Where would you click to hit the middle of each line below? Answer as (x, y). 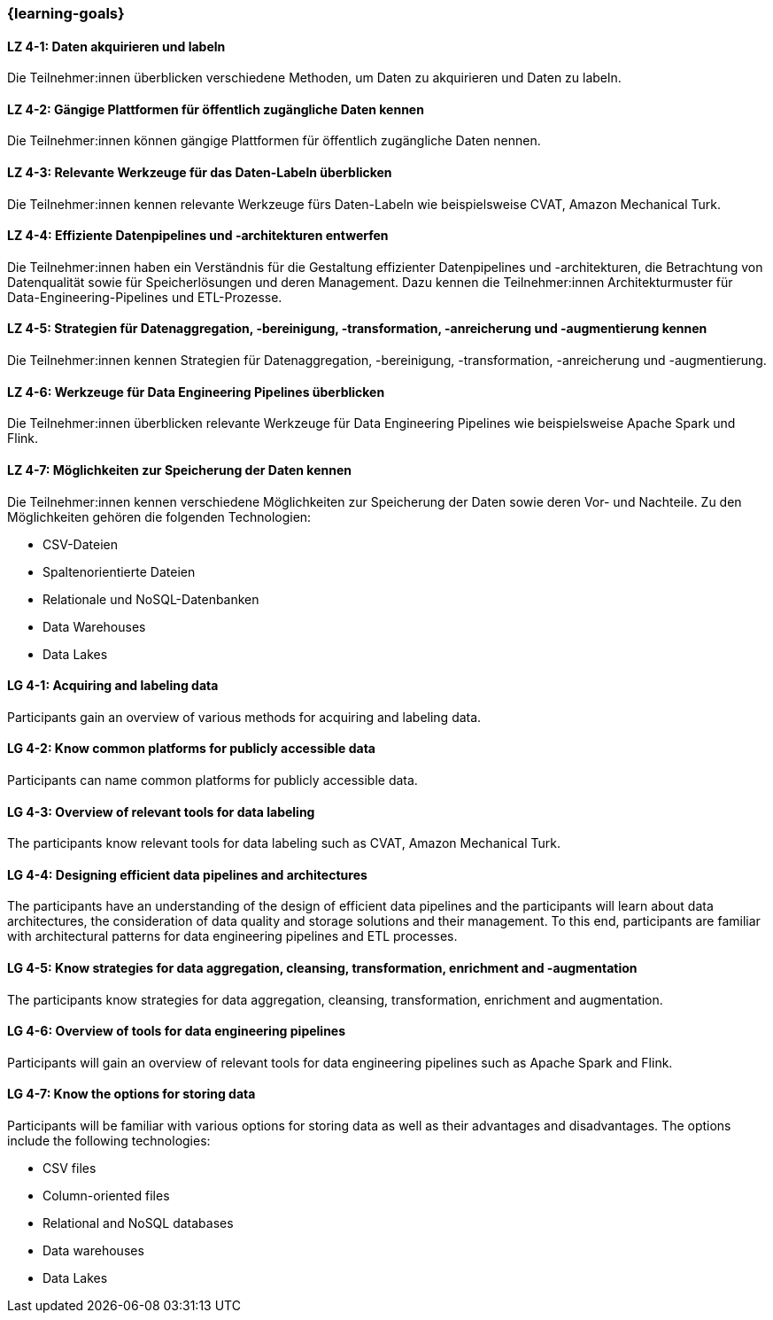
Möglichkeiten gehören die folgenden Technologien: (159, 516)
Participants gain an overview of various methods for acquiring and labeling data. (244, 717)
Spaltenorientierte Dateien (119, 571)
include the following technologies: (109, 1141)
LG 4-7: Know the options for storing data (131, 1094)
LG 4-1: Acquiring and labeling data (113, 686)
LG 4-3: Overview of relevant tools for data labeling (161, 811)
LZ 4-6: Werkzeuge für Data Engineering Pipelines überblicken (196, 392)
